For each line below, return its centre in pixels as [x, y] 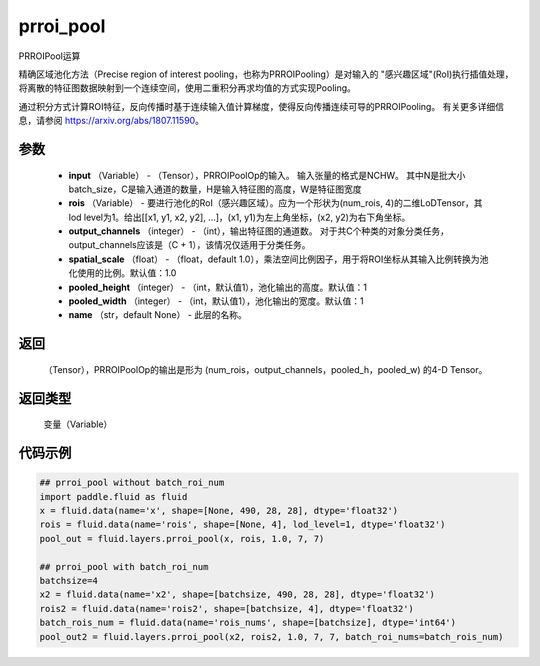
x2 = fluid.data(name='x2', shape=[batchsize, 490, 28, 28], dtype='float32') [237, 594]
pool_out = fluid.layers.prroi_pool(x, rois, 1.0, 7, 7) [182, 538]
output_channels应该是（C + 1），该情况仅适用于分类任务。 [189, 245]
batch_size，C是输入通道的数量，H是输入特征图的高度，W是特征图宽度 [215, 189]
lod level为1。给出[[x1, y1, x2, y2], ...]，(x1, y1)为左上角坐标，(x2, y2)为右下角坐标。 [239, 217]
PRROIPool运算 [49, 56]
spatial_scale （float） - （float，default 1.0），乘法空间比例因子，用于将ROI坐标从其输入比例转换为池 [278, 259]
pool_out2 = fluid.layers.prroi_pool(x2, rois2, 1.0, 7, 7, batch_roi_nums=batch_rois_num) [271, 636]
